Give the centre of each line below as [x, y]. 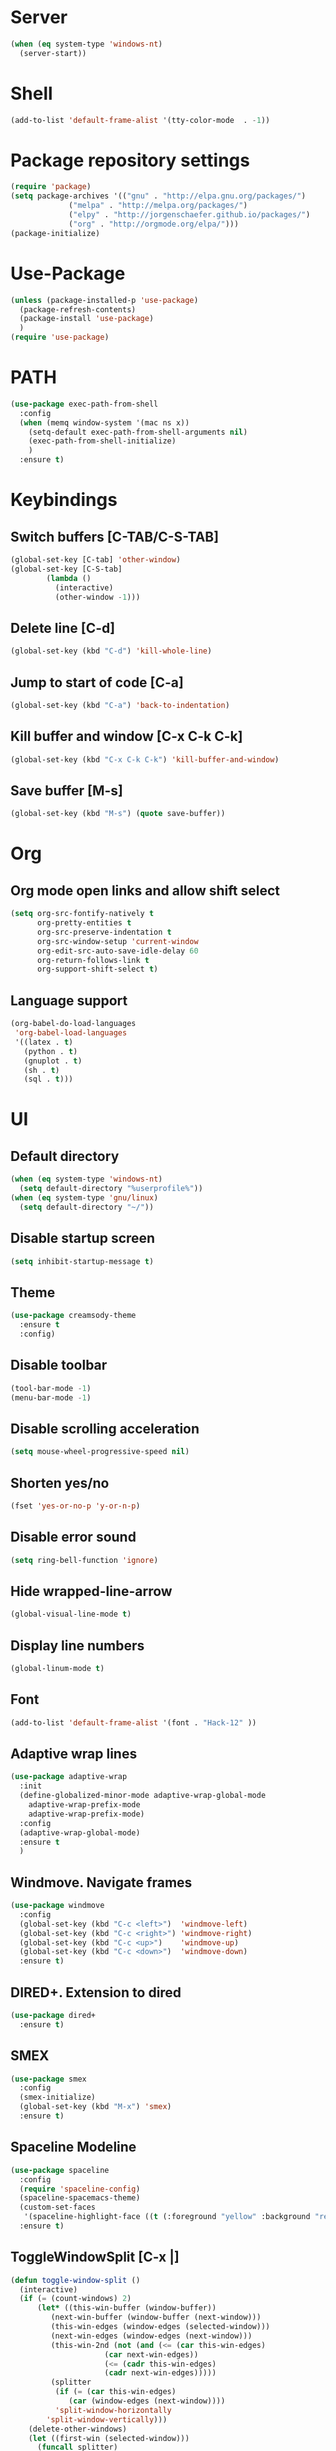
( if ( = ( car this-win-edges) [115, 2392]
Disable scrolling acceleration [105, 1428]
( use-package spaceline [60, 2170]
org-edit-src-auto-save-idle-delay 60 [117, 951]
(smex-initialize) [58, 2097]
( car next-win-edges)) [151, 2354]
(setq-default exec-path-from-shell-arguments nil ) [138, 432]
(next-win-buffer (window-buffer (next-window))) [156, 2317]
